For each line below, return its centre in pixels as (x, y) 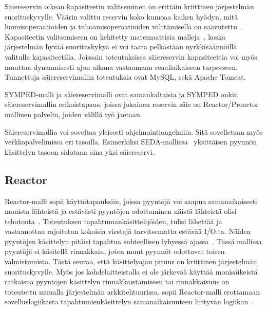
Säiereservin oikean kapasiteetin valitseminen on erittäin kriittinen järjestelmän (129, 6)
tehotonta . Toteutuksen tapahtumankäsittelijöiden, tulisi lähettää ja (113, 221)
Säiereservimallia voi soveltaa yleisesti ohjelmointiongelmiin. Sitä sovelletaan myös (134, 131)
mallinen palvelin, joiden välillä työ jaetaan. (73, 114)
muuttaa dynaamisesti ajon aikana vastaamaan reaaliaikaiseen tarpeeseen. (121, 67)
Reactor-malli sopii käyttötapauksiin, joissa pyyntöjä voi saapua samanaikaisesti (131, 201)
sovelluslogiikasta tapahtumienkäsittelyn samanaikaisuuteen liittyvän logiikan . (129, 302)
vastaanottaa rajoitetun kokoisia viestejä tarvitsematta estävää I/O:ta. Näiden (128, 231)
